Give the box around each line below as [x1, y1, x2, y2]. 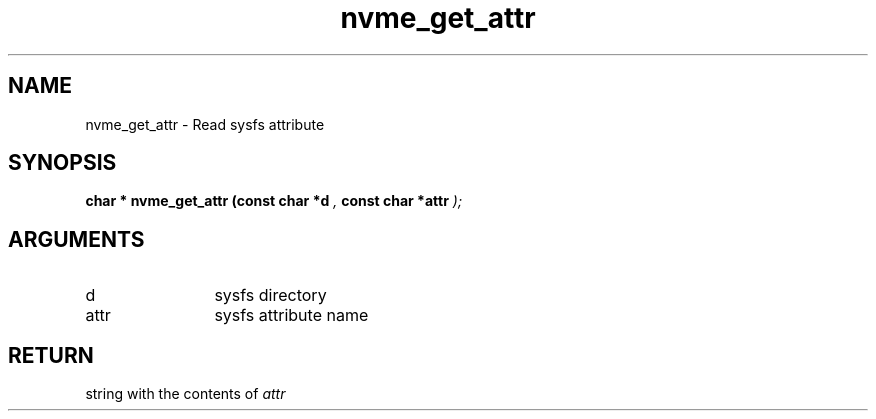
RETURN [8, 342, 94, 368]
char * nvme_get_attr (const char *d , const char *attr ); [85, 192, 463, 210]
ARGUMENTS [8, 226, 145, 252]
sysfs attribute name [214, 305, 369, 326]
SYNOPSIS [8, 150, 117, 176]
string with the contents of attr [85, 385, 286, 403]
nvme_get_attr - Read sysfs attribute [85, 115, 325, 133]
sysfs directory [214, 285, 327, 306]
